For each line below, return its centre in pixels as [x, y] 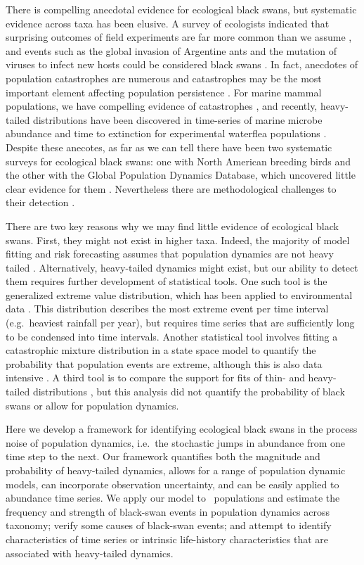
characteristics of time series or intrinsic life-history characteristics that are [167, 539]
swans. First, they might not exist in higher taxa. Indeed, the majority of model [178, 240]
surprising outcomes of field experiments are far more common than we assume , [179, 37]
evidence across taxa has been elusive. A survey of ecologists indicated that [168, 23]
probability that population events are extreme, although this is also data [164, 363]
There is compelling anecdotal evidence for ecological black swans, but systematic [181, 9]
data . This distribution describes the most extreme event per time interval [167, 309]
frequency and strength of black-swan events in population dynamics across [168, 511]
